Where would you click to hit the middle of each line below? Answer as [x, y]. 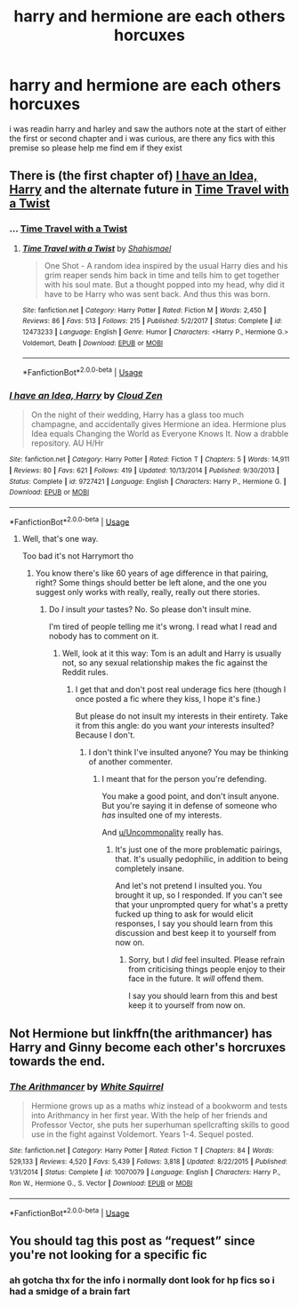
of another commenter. [131, 762]
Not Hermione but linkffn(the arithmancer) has [141, 1033]
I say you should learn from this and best [203, 996]
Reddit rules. [85, 673]
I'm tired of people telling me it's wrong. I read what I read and [163, 627]
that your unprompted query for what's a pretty [202, 905]
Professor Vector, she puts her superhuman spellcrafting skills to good [160, 1125]
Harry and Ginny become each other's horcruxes [148, 1047]
